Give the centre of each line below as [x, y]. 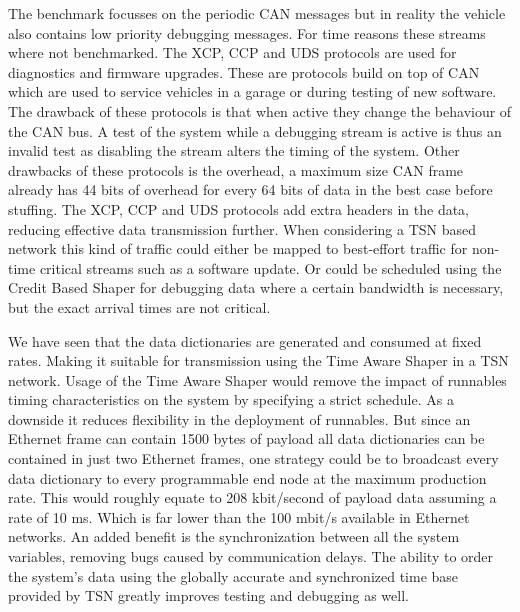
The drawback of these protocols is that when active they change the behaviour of [260, 110]
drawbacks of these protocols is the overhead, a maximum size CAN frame [236, 169]
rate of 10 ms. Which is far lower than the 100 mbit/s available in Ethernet [239, 516]
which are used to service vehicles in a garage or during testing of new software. [252, 91]
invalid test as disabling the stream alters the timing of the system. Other [234, 150]
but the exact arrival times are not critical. [139, 306]
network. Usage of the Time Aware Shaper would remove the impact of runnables [257, 379]
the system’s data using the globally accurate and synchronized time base [233, 575]
